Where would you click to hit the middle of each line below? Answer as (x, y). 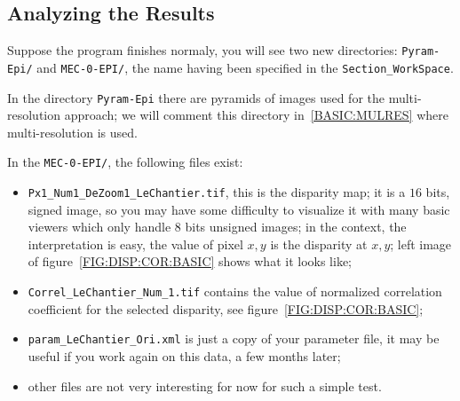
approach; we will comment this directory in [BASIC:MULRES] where (256, 115)
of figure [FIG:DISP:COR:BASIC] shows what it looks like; (190, 261)
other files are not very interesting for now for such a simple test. (205, 385)
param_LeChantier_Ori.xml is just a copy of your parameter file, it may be (234, 338)
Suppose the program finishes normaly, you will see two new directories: (202, 50)
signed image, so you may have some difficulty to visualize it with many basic (239, 209)
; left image (421, 244)
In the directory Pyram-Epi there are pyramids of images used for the (196, 97)
